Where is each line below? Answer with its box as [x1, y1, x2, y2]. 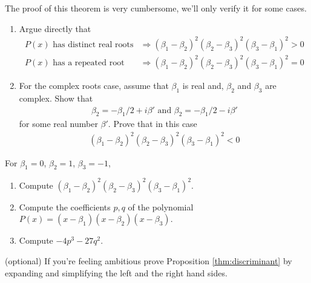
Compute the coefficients [19, 200, 111, 213]
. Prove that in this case [108, 117, 197, 130]
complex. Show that [19, 92, 93, 105]
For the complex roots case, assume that [19, 79, 169, 92]
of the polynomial [128, 200, 194, 213]
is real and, [182, 79, 224, 92]
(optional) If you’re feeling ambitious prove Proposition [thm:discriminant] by [5, 255, 292, 267]
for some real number [19, 117, 98, 130]
